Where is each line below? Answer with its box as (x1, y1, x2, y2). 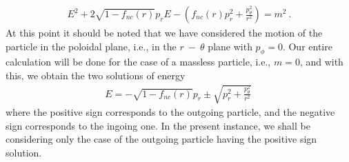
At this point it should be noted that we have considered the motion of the (6, 26, 323, 40)
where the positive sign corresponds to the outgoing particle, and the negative (6, 105, 335, 119)
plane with (208, 39, 252, 53)
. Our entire (282, 39, 332, 53)
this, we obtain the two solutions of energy (6, 68, 186, 83)
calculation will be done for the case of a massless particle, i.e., (6, 54, 271, 69)
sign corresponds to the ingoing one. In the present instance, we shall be (6, 118, 310, 132)
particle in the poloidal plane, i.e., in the (6, 39, 177, 53)
